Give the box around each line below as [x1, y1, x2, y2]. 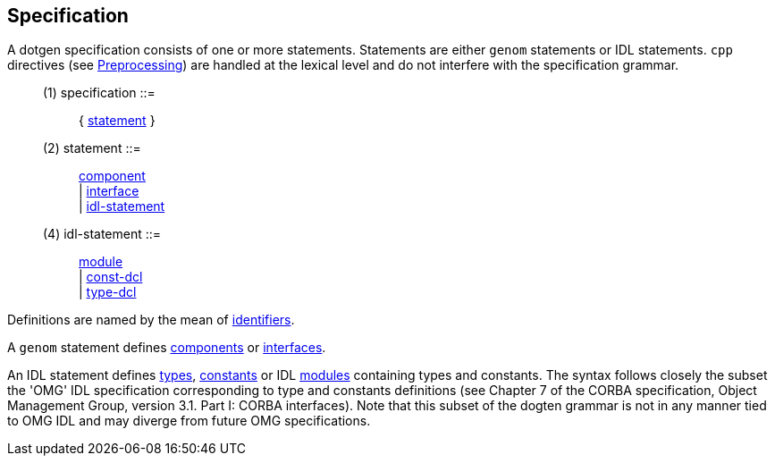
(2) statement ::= [43, 140, 141, 156]
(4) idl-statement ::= [43, 226, 162, 242]
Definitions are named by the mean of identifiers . [7, 312, 295, 328]
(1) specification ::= [43, 85, 156, 101]
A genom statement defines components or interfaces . [7, 340, 326, 356]
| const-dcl [79, 269, 143, 285]
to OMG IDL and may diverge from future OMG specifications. [7, 413, 371, 429]
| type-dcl [79, 284, 137, 300]
